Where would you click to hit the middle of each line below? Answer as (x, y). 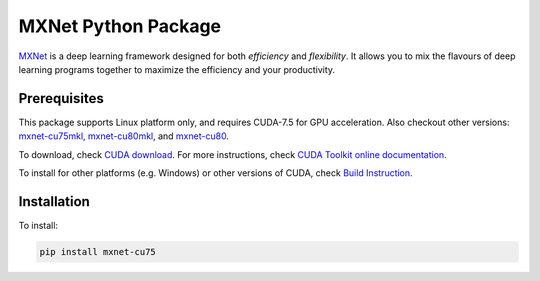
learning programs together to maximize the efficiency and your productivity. (176, 69)
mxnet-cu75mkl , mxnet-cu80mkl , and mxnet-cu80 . (124, 136)
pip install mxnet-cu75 (98, 251)
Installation (54, 201)
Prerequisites (61, 98)
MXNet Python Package (120, 26)
